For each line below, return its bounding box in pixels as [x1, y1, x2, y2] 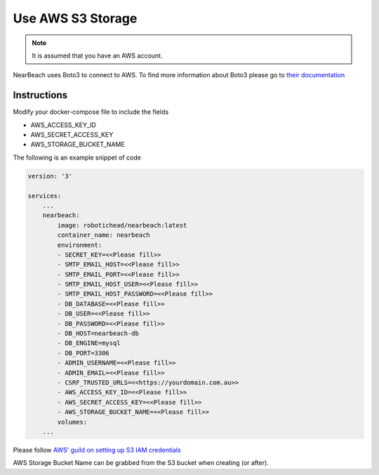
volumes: [57, 418, 88, 426]
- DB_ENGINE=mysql [57, 339, 121, 347]
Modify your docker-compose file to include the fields [13, 108, 169, 116]
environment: [57, 241, 102, 249]
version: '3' [27, 172, 73, 180]
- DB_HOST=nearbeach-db [57, 330, 140, 337]
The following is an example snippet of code [13, 153, 142, 162]
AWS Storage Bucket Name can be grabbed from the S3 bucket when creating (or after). [13, 459, 270, 467]
